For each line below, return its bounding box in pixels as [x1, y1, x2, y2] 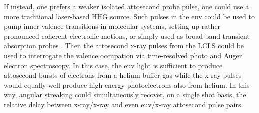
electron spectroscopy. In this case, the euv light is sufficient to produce [4, 60, 223, 70]
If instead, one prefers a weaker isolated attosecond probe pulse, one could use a [4, 1, 249, 11]
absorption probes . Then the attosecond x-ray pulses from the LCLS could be [4, 40, 244, 51]
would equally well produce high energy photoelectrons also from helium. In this [4, 79, 250, 90]
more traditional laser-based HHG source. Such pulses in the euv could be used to [4, 11, 255, 21]
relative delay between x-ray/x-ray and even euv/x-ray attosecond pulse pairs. [4, 99, 243, 109]
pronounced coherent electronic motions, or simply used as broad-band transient [4, 30, 250, 41]
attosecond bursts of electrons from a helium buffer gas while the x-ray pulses [4, 70, 242, 80]
